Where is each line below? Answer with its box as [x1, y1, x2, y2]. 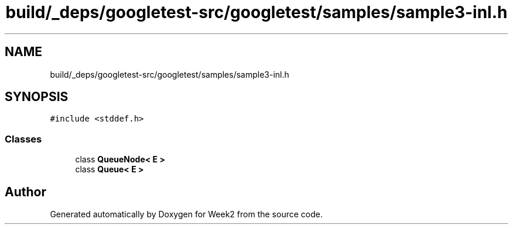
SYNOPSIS [5, 89, 69, 105]
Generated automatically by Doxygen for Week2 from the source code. [50, 209, 323, 220]
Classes [5, 133, 42, 145]
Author [5, 184, 46, 199]
